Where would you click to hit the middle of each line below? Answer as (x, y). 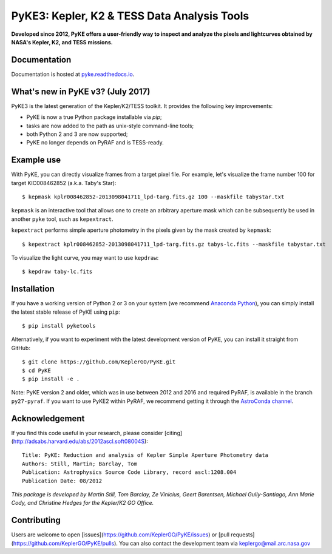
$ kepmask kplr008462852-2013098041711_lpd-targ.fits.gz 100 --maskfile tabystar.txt (153, 197)
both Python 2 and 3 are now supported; (77, 134)
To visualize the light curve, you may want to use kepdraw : (85, 257)
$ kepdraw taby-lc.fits (57, 272)
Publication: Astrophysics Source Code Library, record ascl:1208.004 (129, 472)
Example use (36, 160)
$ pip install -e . (51, 379)
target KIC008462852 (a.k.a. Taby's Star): (64, 183)
